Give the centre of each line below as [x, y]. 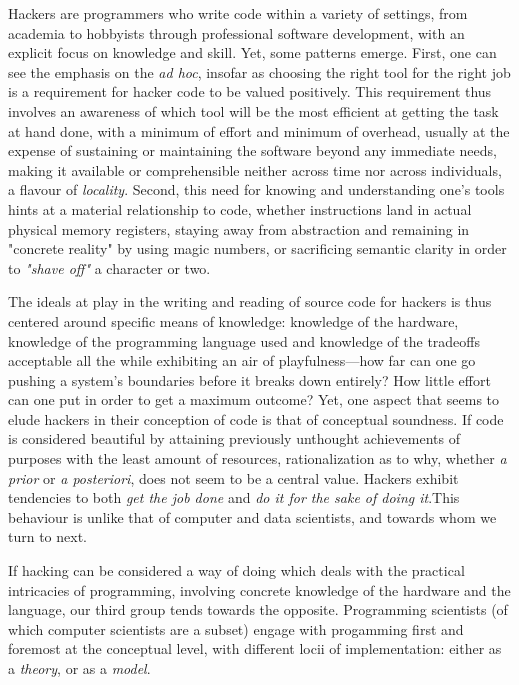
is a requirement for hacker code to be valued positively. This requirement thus [250, 91]
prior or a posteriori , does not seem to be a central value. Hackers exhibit [233, 477]
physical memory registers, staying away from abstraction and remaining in [239, 228]
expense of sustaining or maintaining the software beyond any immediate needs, [252, 150]
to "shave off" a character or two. [109, 267]
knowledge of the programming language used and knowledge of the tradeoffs [244, 340]
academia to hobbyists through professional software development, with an [236, 32]
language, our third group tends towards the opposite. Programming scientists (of [258, 609]
